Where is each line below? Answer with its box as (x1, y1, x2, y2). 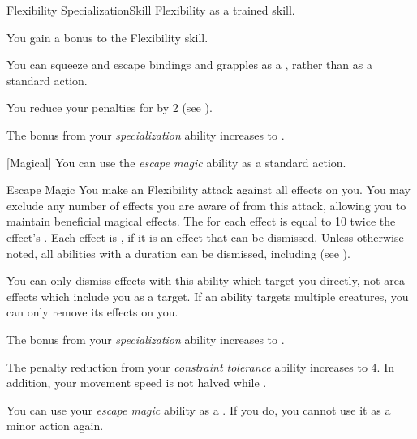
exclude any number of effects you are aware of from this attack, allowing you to (6, 196, 406, 213)
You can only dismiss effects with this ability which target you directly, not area (6, 272, 405, 289)
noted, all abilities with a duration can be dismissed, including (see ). (6, 244, 350, 261)
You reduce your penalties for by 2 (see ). (6, 99, 213, 116)
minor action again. (6, 417, 104, 434)
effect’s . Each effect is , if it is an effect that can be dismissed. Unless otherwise (6, 228, 404, 245)
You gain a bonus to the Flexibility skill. (6, 28, 208, 45)
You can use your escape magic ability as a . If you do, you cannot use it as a (6, 401, 391, 418)
